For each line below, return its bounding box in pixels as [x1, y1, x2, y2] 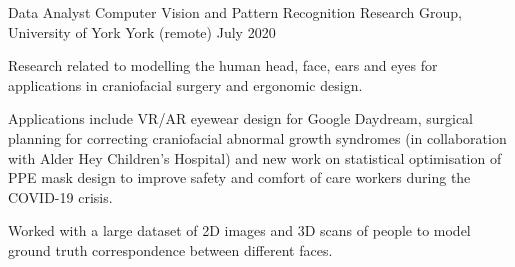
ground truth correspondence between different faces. [8, 239, 333, 260]
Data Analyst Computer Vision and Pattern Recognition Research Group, [8, 2, 462, 22]
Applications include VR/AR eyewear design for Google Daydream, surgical [8, 108, 474, 129]
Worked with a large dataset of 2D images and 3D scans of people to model [8, 220, 471, 241]
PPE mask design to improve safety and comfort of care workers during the [8, 167, 471, 188]
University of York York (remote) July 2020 [8, 21, 276, 42]
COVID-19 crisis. [8, 186, 113, 207]
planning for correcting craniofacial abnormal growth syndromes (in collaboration [8, 127, 507, 148]
